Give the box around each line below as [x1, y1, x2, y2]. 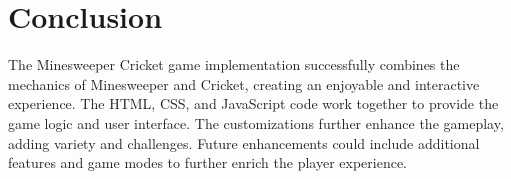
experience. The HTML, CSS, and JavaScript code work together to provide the [8, 93, 499, 114]
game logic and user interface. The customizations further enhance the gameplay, [8, 112, 504, 133]
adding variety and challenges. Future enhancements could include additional [8, 132, 480, 153]
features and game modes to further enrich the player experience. [8, 152, 407, 173]
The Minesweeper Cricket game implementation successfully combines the [8, 54, 460, 75]
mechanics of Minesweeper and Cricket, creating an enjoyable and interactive [8, 73, 480, 94]
